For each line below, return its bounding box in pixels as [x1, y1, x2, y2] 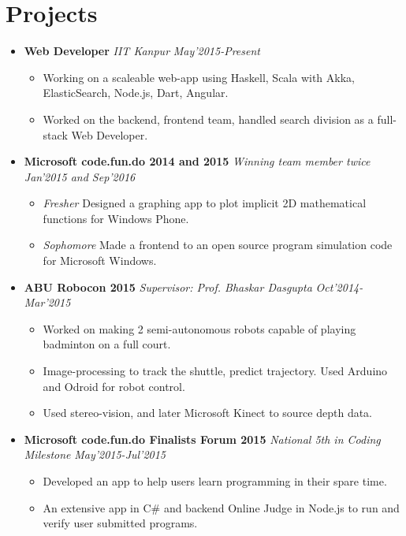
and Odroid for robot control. [43, 378, 185, 394]
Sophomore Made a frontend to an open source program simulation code [43, 236, 393, 253]
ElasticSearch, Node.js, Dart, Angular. [43, 84, 229, 101]
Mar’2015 [24, 294, 71, 311]
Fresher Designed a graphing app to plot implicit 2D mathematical [43, 195, 367, 211]
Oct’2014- [315, 278, 363, 295]
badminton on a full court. [43, 336, 171, 352]
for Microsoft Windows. [43, 252, 157, 269]
